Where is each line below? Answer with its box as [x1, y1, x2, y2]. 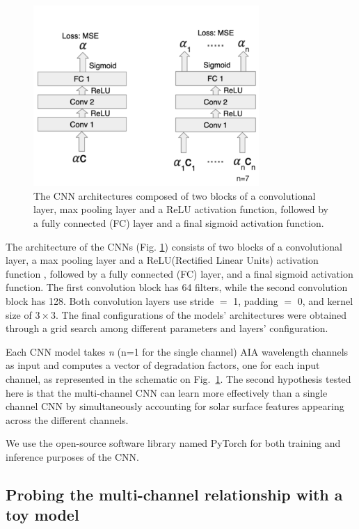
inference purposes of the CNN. [6, 449, 139, 464]
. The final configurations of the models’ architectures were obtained [56, 307, 347, 322]
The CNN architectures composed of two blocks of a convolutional [33, 188, 316, 203]
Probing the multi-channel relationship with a [6, 483, 343, 505]
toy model [6, 504, 79, 526]
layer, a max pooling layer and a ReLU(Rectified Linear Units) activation [6, 253, 319, 267]
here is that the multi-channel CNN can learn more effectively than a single [6, 385, 328, 400]
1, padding [233, 293, 278, 308]
